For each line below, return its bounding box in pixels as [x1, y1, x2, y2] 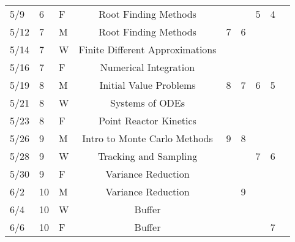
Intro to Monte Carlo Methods [82, 131, 213, 145]
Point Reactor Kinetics [99, 113, 196, 127]
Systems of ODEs [110, 96, 185, 110]
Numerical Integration [100, 60, 195, 74]
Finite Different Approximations [78, 42, 217, 56]
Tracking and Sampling [97, 149, 198, 163]
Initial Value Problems [99, 78, 196, 92]
